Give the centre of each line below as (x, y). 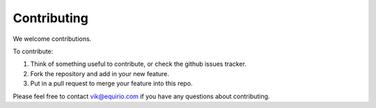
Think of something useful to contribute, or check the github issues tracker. (139, 64)
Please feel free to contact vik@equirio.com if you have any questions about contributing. (141, 96)
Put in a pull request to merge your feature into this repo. (111, 84)
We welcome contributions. (52, 39)
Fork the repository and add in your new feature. (100, 73)
